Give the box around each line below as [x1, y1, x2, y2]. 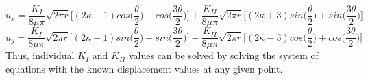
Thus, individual [5, 48, 75, 62]
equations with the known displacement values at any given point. [5, 61, 283, 75]
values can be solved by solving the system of [128, 48, 319, 62]
